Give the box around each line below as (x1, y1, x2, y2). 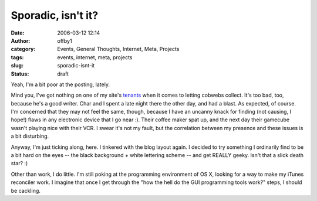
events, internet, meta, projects (57, 53, 133, 61)
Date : (11, 29, 25, 36)
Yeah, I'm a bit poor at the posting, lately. (11, 81, 110, 88)
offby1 (57, 37, 73, 44)
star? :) (11, 160, 28, 167)
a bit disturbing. (11, 132, 49, 140)
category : (11, 46, 36, 53)
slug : (11, 62, 23, 69)
